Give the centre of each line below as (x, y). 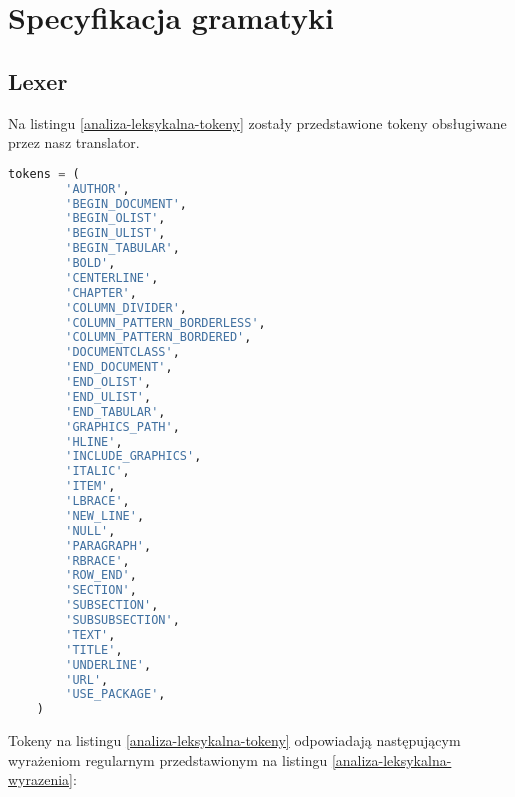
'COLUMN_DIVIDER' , (126, 307)
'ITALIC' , (97, 471)
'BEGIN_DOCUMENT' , (126, 203)
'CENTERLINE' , (112, 277)
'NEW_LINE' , (105, 515)
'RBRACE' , (97, 560)
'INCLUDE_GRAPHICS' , (133, 456)
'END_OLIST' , (108, 382)
